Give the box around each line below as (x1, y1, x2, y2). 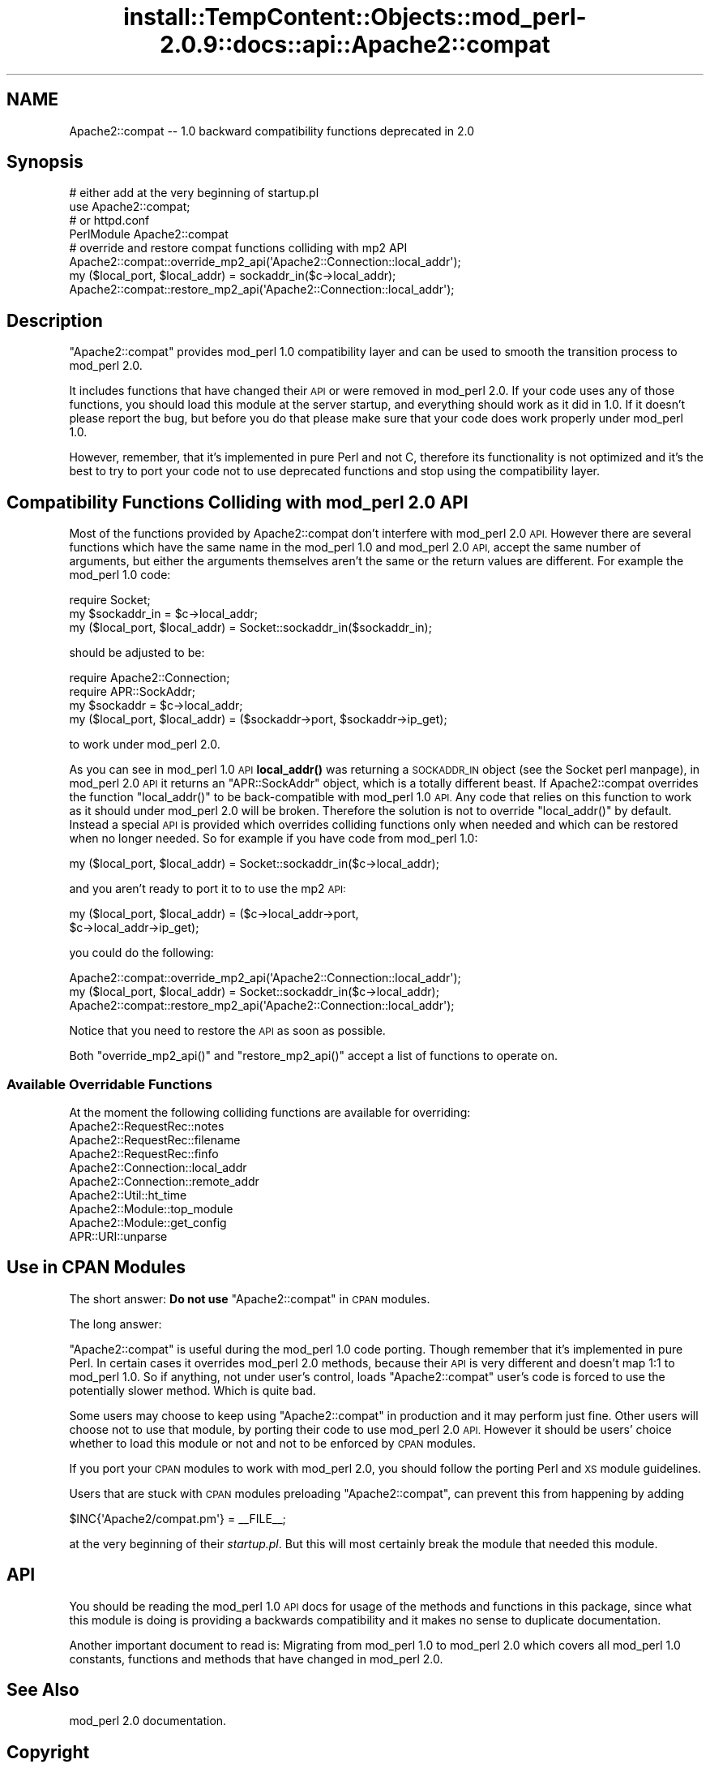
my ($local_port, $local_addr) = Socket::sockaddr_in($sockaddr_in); (69, 620, 432, 635)
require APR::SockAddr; (69, 684, 196, 699)
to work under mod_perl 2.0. (69, 737, 220, 752)
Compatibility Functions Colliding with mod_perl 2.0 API (6, 491, 468, 513)
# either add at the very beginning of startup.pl (69, 186, 319, 200)
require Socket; (69, 593, 151, 607)
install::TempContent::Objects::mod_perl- (123, 3, 587, 31)
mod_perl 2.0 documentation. (69, 1714, 227, 1728)
